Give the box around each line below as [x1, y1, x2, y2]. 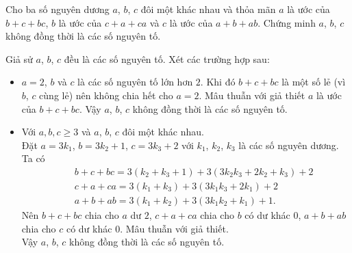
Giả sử [5, 51, 33, 66]
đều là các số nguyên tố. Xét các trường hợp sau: [64, 51, 270, 66]
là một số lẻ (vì [281, 75, 346, 89]
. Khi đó [200, 75, 236, 89]
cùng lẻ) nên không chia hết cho [39, 88, 173, 102]
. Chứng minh [257, 15, 316, 29]
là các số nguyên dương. [238, 137, 339, 152]
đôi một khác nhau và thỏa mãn [140, 2, 276, 16]
